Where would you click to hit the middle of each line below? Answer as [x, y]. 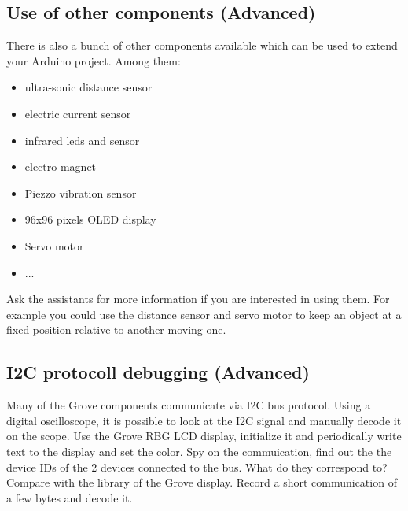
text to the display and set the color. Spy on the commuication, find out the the [199, 451]
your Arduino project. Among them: [94, 60]
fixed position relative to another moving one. [116, 330]
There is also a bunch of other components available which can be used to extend [202, 45]
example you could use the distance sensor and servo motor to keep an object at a [204, 314]
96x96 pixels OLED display [90, 219]
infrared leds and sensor [82, 140]
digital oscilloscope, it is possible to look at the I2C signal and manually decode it [204, 420]
